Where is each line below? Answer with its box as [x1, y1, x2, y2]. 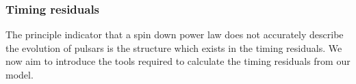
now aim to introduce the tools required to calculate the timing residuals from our [5, 54, 351, 68]
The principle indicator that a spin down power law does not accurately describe [5, 27, 344, 42]
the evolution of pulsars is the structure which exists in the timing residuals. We [5, 40, 342, 55]
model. [5, 68, 34, 81]
